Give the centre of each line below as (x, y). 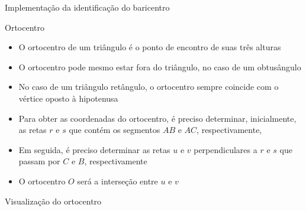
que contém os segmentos (115, 130)
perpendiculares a (226, 149)
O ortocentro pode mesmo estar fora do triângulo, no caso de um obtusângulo (160, 66)
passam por (39, 161)
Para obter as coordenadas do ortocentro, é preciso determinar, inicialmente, (157, 118)
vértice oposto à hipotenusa (68, 98)
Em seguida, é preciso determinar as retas (94, 149)
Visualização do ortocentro (53, 201)
